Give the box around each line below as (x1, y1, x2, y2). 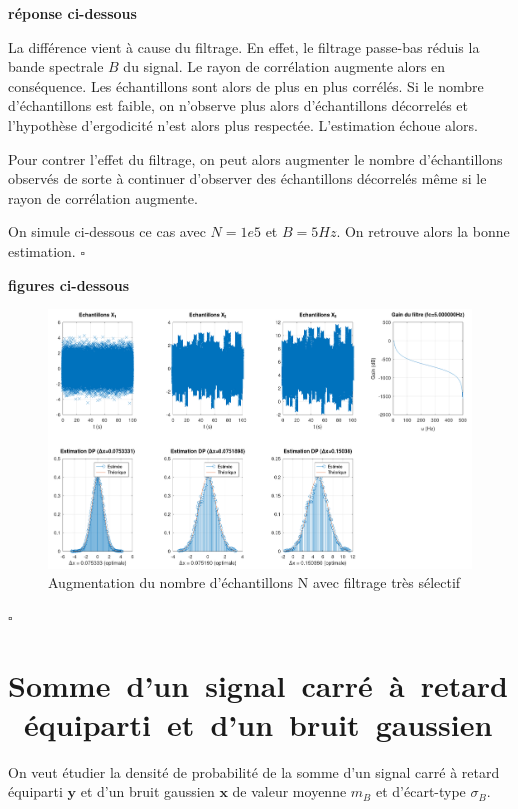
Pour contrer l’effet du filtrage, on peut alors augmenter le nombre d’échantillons (8, 148, 503, 169)
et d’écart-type (375, 781, 466, 802)
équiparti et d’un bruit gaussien (24, 703, 493, 744)
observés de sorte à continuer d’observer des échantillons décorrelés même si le (8, 168, 487, 189)
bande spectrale (8, 56, 104, 77)
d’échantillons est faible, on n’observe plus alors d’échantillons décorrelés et (8, 95, 468, 116)
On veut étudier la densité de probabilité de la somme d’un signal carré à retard (8, 761, 500, 782)
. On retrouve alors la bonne (336, 221, 510, 242)
